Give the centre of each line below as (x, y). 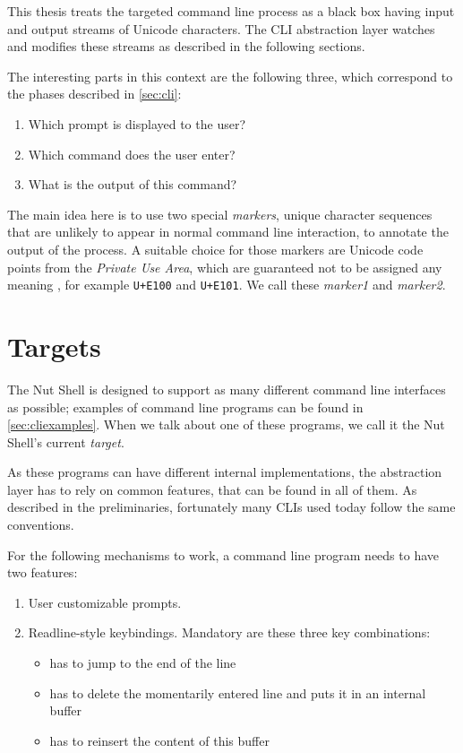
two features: (43, 572)
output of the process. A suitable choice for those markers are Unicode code (215, 249)
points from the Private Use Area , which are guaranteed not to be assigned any (225, 267)
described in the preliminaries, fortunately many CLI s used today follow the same (231, 507)
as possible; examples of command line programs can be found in (185, 407)
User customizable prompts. (105, 602)
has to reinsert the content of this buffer (159, 740)
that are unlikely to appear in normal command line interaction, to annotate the (228, 232)
